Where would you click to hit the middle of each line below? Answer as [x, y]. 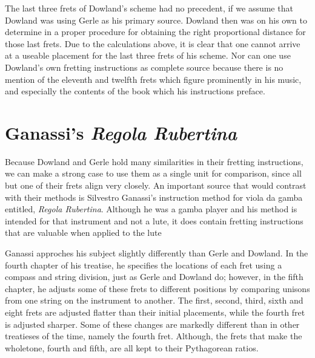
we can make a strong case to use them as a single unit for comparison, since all [153, 173]
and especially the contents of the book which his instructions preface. [135, 91]
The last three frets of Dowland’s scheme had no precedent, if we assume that [149, 8]
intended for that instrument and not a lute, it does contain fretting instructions [154, 220]
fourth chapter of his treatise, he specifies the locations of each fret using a [144, 265]
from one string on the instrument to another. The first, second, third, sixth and [154, 300]
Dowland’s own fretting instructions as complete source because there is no [144, 67]
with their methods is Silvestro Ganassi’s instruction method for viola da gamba [154, 197]
